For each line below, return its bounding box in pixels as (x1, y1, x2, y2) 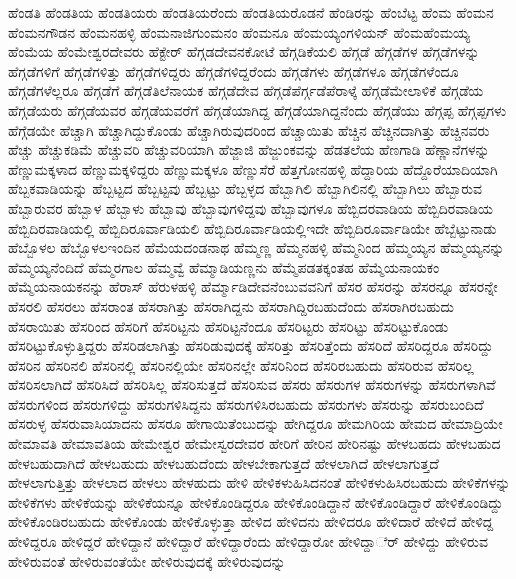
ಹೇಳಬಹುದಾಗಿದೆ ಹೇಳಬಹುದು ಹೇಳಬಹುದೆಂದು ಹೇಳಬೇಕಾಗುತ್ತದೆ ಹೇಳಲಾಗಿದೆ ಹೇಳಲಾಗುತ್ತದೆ (8, 452, 439, 473)
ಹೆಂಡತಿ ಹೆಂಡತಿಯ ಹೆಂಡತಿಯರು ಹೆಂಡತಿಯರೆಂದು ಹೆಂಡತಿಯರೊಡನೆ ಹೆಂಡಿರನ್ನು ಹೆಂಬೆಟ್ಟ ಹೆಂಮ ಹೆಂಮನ (8, 2, 494, 22)
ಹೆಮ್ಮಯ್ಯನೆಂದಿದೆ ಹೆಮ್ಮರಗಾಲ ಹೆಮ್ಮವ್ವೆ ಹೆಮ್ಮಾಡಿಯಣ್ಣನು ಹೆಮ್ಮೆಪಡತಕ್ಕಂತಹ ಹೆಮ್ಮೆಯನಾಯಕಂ (8, 256, 440, 277)
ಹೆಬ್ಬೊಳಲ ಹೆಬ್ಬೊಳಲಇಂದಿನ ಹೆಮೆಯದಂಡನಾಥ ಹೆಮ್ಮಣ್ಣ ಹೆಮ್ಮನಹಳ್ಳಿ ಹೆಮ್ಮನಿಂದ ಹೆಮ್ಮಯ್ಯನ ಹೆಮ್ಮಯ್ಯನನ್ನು (8, 237, 505, 258)
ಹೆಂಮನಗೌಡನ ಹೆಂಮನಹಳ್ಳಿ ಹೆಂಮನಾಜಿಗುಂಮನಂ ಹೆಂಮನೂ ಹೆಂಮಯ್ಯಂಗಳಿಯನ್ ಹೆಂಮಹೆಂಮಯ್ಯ (8, 21, 470, 42)
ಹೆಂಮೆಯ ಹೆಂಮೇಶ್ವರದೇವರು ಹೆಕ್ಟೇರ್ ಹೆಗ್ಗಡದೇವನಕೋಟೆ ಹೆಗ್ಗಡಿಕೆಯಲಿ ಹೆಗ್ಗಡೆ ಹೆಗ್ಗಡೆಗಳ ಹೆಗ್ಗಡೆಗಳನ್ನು (8, 41, 480, 62)
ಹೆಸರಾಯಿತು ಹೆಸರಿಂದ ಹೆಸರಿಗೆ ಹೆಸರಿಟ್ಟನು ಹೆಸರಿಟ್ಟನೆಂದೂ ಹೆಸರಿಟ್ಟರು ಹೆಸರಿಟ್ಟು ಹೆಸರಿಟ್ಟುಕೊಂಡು (8, 315, 449, 336)
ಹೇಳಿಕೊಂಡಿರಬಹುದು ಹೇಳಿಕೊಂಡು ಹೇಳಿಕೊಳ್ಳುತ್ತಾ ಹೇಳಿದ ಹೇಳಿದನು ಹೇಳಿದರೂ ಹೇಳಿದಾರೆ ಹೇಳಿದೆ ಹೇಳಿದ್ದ (8, 511, 494, 532)
